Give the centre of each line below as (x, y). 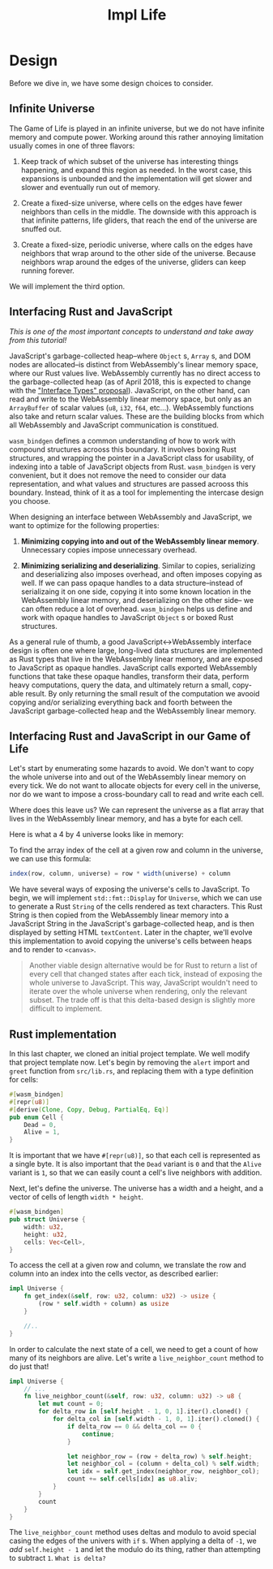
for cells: (24, 1080)
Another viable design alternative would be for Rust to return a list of (143, 965)
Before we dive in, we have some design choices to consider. (111, 83)
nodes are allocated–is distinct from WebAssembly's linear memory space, (134, 364)
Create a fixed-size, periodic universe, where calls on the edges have (137, 245)
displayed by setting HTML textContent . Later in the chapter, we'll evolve (131, 933)
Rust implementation (63, 1034)
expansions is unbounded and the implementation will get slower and (136, 178)
